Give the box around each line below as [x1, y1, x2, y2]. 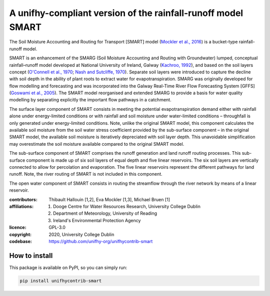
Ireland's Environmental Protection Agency [53, 217, 141, 223]
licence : [9, 225, 27, 231]
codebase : [9, 238, 32, 244]
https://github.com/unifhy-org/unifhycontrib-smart [48, 238, 153, 244]
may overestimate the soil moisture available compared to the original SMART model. [9, 141, 184, 147]
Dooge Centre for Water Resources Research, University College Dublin [53, 203, 201, 209]
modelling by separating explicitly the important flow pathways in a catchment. [9, 97, 172, 103]
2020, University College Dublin [48, 231, 114, 237]
